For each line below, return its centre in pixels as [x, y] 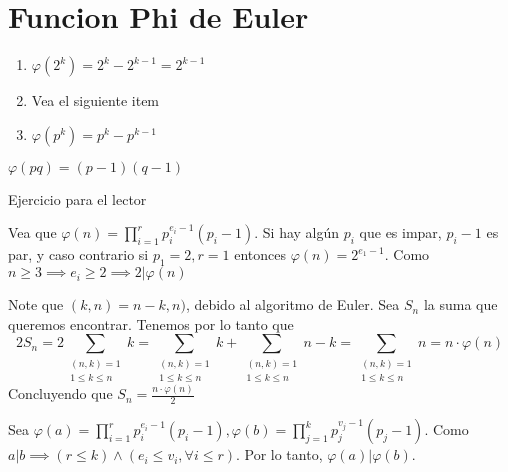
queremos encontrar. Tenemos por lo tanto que [151, 323]
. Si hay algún [297, 232]
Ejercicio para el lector [77, 198]
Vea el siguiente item [95, 100]
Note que [36, 304]
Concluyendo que [60, 393]
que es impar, [400, 232]
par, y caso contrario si [78, 254]
